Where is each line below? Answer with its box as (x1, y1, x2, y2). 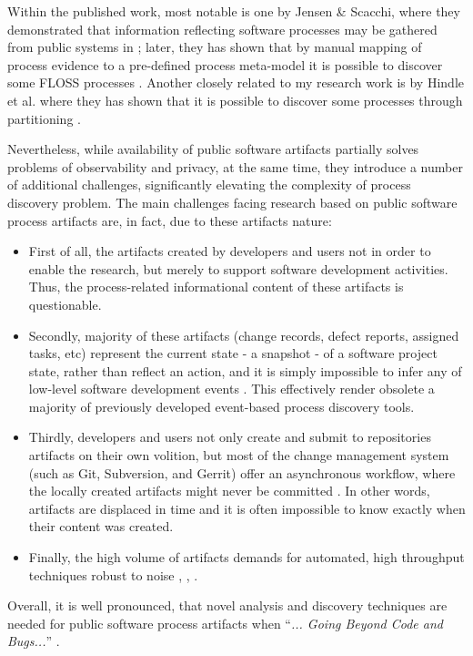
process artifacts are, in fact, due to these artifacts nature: (7, 210, 332, 230)
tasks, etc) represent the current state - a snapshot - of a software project (28, 343, 438, 363)
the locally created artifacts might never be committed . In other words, (28, 481, 430, 500)
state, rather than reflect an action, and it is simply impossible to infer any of (28, 361, 462, 380)
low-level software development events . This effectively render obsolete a (28, 379, 435, 398)
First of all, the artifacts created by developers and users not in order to (28, 241, 431, 261)
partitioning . (7, 108, 81, 128)
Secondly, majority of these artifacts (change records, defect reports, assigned (28, 325, 459, 344)
